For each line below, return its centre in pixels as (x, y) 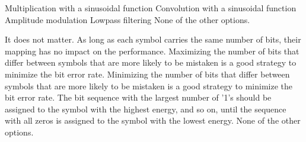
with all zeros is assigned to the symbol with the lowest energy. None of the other (153, 120)
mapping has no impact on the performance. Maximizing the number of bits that (152, 51)
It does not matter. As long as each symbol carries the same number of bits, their (153, 39)
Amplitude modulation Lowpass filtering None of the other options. (128, 19)
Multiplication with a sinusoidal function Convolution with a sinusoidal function (151, 8)
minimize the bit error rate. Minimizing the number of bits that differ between (147, 74)
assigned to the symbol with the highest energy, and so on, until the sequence (146, 109)
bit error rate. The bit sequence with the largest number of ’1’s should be (138, 97)
